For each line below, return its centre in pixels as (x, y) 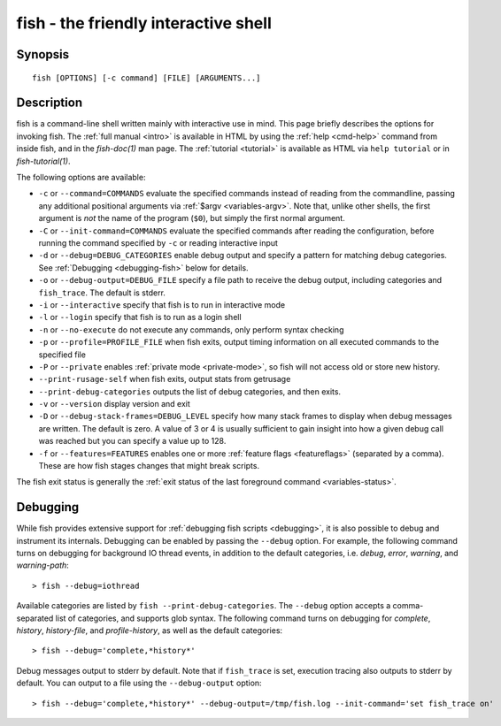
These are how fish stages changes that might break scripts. (149, 466)
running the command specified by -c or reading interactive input (158, 242)
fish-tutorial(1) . (43, 161)
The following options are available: (81, 178)
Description (50, 103)
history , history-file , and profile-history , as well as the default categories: (150, 630)
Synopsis (43, 54)
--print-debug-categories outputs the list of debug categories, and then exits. (189, 391)
